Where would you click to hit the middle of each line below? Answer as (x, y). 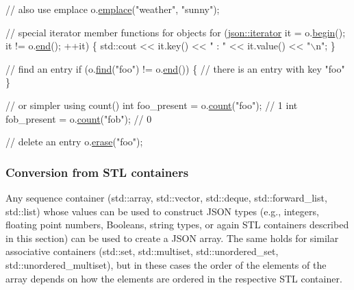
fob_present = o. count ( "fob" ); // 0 (79, 118)
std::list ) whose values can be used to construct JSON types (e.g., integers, (162, 211)
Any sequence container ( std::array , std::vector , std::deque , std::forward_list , (166, 197)
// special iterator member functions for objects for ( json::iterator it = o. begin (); (176, 32)
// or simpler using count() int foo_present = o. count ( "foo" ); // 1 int (152, 105)
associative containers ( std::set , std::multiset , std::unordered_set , (142, 251)
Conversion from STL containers (97, 172)
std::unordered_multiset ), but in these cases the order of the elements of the (166, 264)
